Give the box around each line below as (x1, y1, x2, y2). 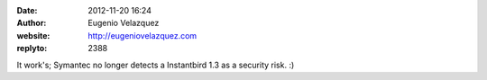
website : (16, 30, 51, 40)
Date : (16, 5, 38, 15)
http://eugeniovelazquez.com (87, 30, 198, 40)
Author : (16, 18, 47, 29)
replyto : (16, 43, 48, 54)
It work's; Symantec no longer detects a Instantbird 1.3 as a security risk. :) (16, 59, 295, 70)
